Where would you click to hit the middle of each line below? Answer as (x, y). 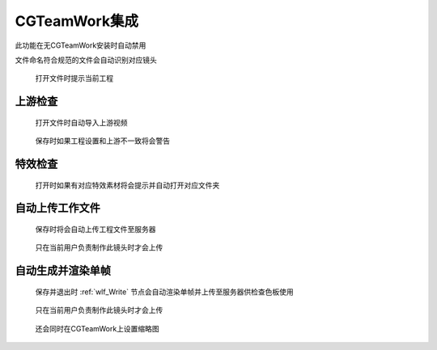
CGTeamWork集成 (77, 21)
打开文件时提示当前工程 (74, 78)
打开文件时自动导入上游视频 (81, 122)
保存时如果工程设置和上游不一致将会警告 (102, 141)
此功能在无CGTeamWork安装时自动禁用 (81, 45)
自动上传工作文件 (57, 208)
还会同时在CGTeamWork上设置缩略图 (97, 328)
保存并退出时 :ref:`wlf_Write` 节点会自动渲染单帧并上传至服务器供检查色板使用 (165, 292)
